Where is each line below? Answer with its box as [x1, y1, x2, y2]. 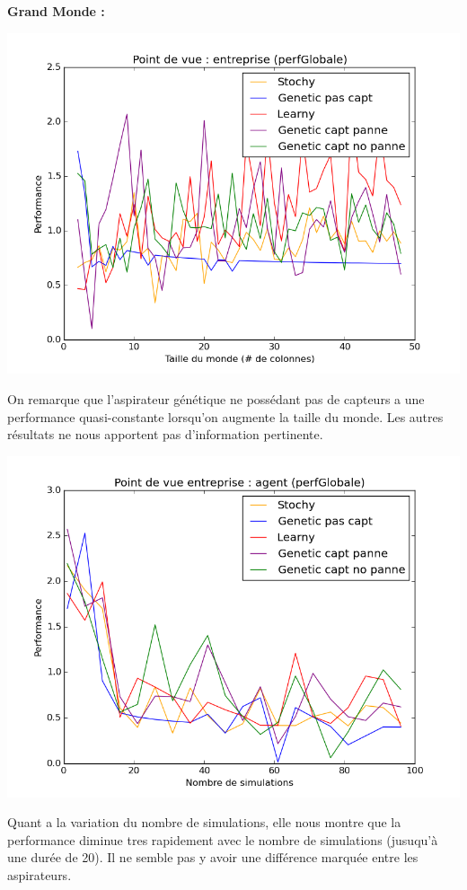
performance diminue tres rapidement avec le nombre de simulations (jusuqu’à [7, 830, 438, 849]
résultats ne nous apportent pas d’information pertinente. [7, 425, 323, 444]
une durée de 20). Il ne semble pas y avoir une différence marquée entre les [7, 848, 419, 867]
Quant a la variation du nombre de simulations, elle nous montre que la [7, 813, 401, 832]
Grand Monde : [7, 2, 105, 20]
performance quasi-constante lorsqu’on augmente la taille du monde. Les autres [7, 407, 444, 426]
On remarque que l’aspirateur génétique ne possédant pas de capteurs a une [7, 390, 425, 409]
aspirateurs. [7, 866, 72, 885]
